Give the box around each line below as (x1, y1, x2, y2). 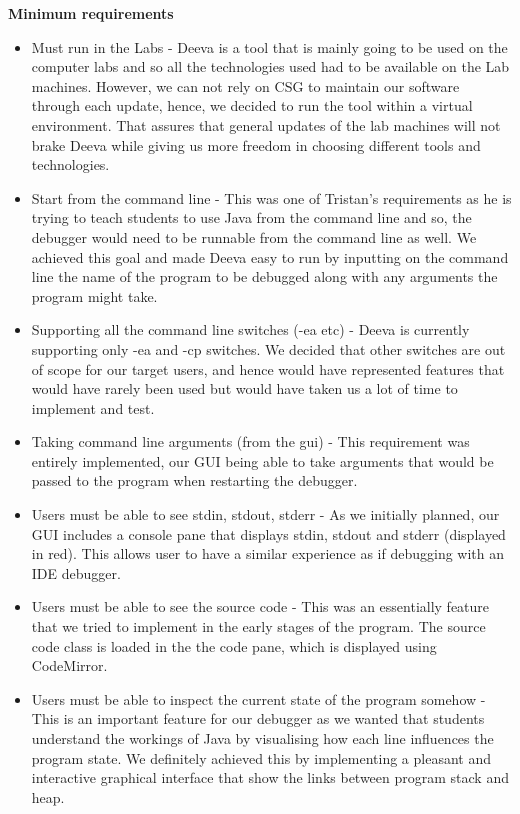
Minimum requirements (8, 3, 174, 23)
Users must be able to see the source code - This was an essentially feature (31, 596, 490, 617)
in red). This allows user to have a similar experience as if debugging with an (31, 543, 505, 564)
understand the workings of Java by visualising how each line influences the (31, 728, 494, 748)
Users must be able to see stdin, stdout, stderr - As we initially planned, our (31, 504, 500, 525)
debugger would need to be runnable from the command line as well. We (31, 226, 477, 247)
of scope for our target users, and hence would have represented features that (31, 358, 505, 379)
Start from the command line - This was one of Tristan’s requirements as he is (31, 187, 512, 208)
